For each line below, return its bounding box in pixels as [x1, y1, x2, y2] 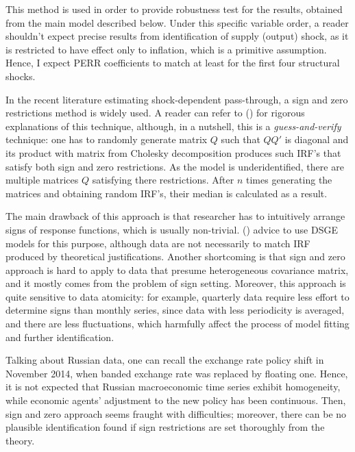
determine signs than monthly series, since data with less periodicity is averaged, [5, 303, 345, 317]
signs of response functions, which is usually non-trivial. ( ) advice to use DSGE [5, 222, 338, 236]
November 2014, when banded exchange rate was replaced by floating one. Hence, [5, 366, 348, 380]
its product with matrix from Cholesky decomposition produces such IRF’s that [5, 145, 341, 160]
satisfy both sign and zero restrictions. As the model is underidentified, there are [5, 159, 344, 173]
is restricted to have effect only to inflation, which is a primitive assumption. [5, 42, 327, 56]
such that [221, 132, 260, 147]
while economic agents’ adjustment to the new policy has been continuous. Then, [5, 393, 346, 407]
